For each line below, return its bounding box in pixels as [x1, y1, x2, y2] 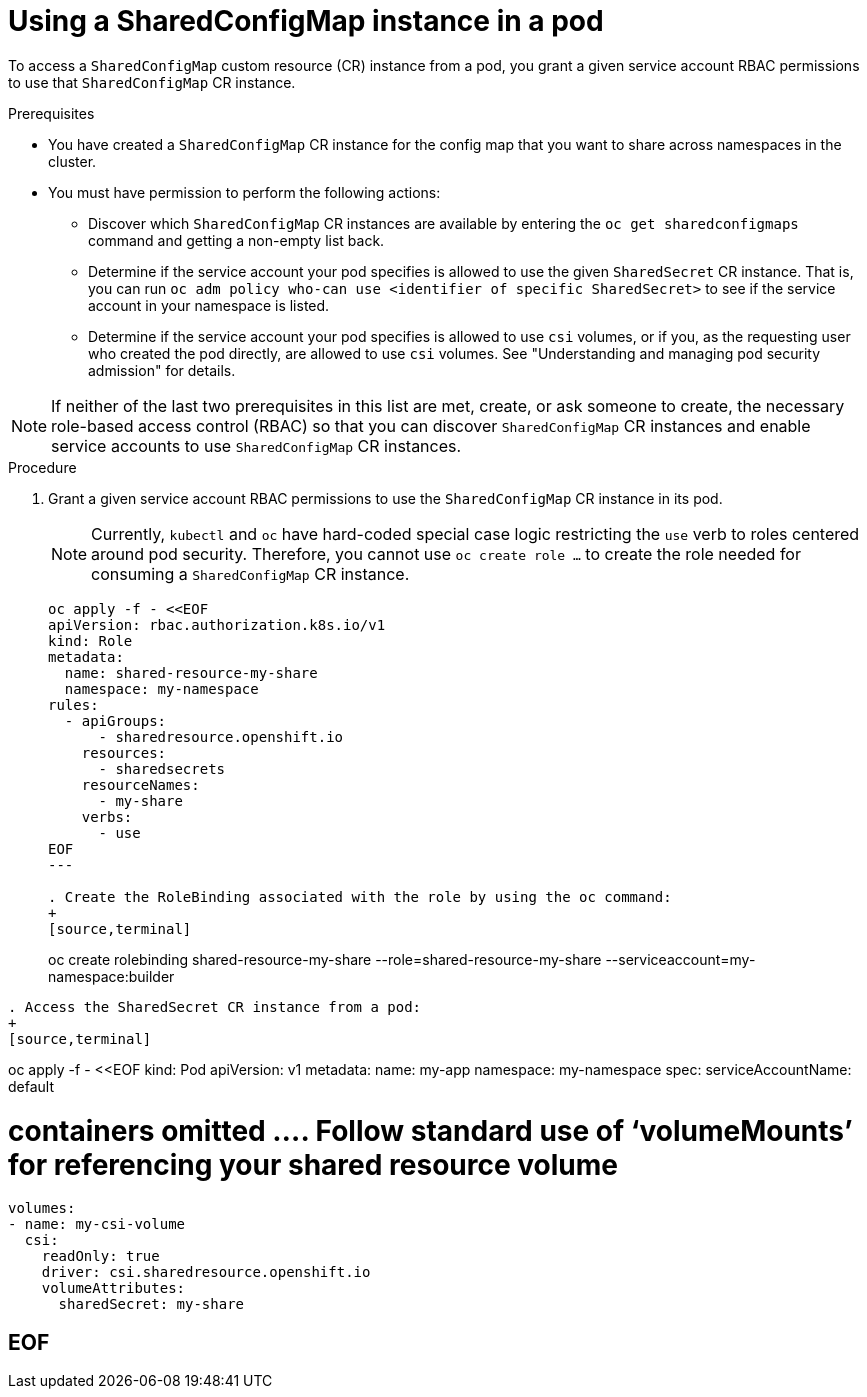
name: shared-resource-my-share [64, 664, 318, 681]
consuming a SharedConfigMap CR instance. [91, 563, 410, 584]
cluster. [48, 152, 97, 170]
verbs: [81, 808, 133, 825]
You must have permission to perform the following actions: [48, 183, 441, 201]
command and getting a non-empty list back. [88, 231, 385, 249]
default [8, 1077, 55, 1095]
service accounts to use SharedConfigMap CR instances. [51, 435, 462, 456]
